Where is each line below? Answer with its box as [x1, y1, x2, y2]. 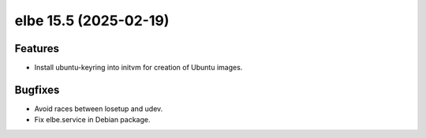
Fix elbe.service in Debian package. [34, 115, 151, 125]
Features [14, 42, 59, 55]
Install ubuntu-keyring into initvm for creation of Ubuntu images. [34, 63, 243, 73]
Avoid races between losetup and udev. [34, 103, 163, 114]
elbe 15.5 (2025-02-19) [14, 12, 170, 29]
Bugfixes [14, 83, 60, 96]
